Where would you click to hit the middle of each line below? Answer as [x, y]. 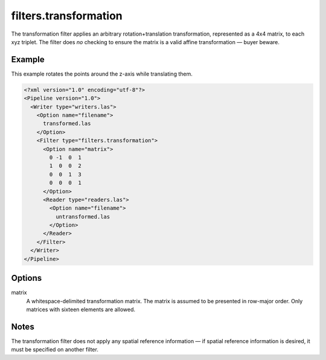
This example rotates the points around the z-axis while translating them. [102, 74]
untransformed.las [83, 217]
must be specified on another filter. [55, 350]
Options [27, 278]
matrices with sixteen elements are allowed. [81, 309]
